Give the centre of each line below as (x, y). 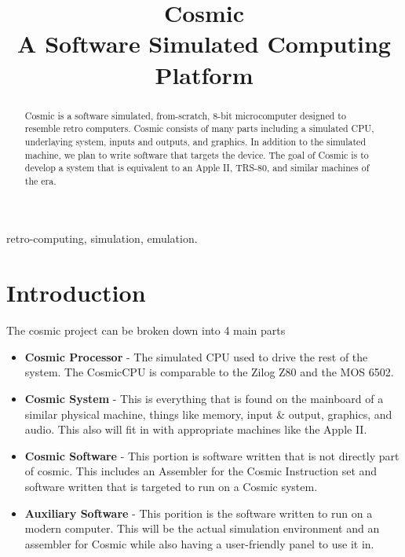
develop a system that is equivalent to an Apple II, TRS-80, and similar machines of (197, 168)
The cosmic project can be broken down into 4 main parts (146, 330)
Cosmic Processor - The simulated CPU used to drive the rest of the (196, 356)
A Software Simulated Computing (204, 44)
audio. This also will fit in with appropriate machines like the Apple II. (196, 429)
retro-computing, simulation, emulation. (102, 238)
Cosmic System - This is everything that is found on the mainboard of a (204, 398)
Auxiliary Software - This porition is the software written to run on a (199, 513)
